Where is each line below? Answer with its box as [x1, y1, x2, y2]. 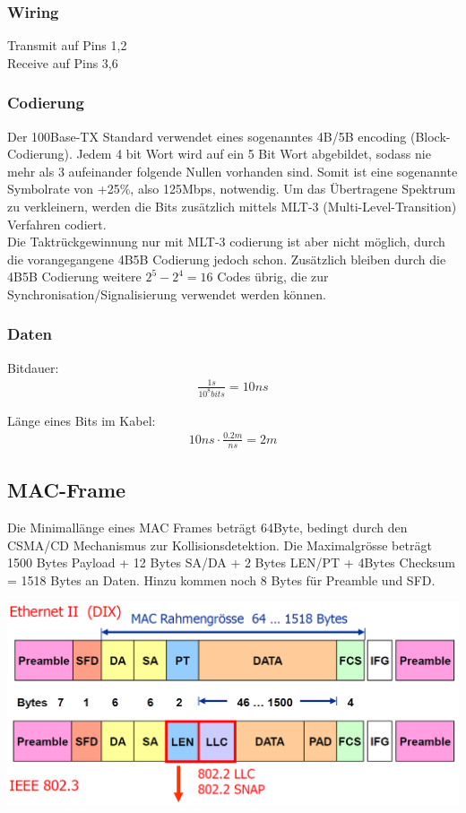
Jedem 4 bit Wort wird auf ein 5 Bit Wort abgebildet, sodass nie [76, 144, 431, 163]
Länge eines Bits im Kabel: [7, 411, 156, 429]
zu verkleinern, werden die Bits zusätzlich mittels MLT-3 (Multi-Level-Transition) [7, 197, 457, 215]
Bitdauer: [7, 358, 59, 376]
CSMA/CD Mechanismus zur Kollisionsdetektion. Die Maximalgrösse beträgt [7, 535, 432, 554]
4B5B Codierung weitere [7, 267, 142, 286]
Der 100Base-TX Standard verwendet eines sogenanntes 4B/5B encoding [7, 126, 407, 145]
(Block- [410, 126, 451, 145]
